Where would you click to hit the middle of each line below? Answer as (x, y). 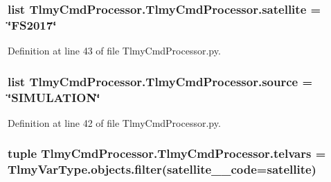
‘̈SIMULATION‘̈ (54, 97)
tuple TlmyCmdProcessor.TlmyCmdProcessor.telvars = (167, 153)
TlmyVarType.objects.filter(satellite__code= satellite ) (162, 169)
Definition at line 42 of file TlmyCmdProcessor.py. (114, 122)
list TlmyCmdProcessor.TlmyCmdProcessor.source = (160, 81)
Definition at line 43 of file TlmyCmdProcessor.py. (114, 51)
